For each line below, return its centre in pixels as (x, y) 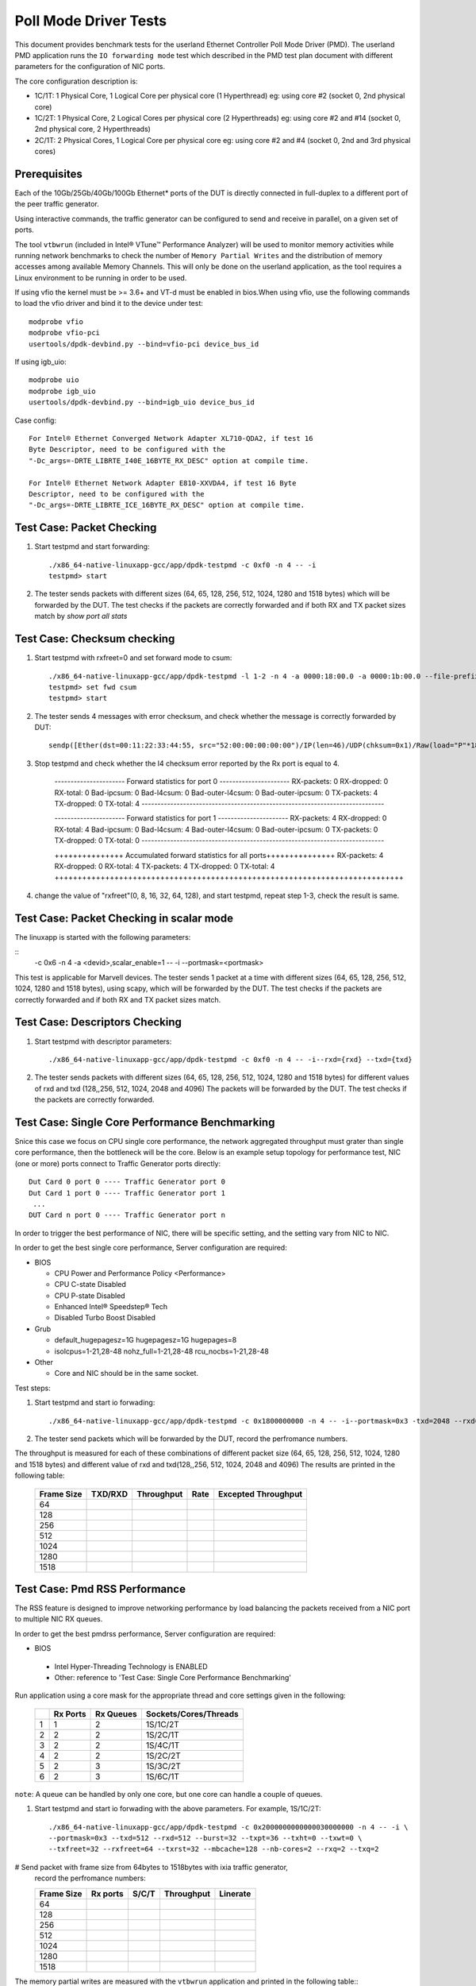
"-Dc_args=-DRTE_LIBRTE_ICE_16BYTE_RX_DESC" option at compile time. (167, 505)
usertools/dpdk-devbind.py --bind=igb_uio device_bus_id (142, 402)
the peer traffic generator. (57, 204)
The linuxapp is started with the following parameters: (103, 937)
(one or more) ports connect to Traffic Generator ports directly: (118, 1163)
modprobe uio (54, 380)
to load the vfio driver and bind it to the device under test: (109, 303)
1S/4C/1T (163, 1745)
